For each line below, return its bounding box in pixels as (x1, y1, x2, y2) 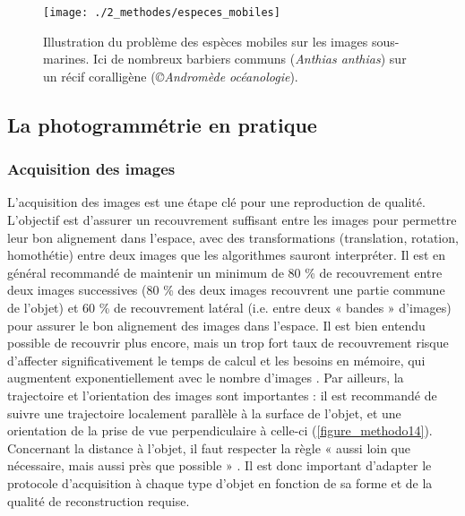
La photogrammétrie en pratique (7, 110, 317, 138)
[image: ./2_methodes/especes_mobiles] (43, 6, 280, 19)
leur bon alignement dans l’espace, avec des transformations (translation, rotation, (7, 228, 459, 246)
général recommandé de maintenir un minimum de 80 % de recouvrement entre (7, 262, 443, 281)
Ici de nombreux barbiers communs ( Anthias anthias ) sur (93, 49, 407, 68)
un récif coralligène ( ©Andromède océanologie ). (43, 66, 298, 85)
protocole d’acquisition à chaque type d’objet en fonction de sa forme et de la (7, 473, 433, 492)
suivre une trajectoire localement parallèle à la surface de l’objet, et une (7, 403, 401, 422)
